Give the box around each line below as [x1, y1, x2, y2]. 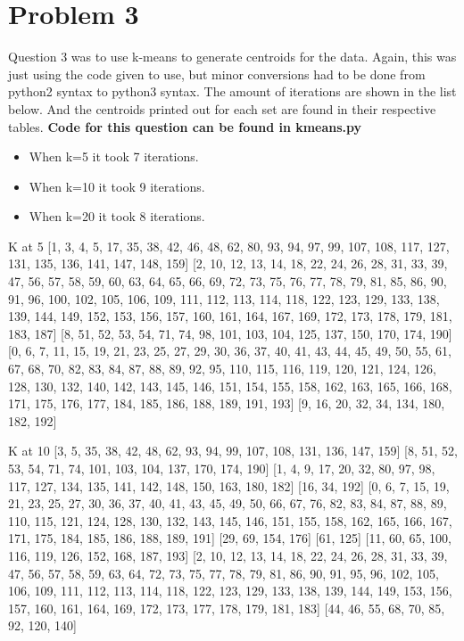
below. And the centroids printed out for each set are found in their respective [8, 99, 436, 118]
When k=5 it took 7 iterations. [29, 147, 199, 166]
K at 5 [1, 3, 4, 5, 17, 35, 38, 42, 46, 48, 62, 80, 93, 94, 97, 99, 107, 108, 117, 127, [8, 236, 450, 255]
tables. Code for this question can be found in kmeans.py [8, 117, 362, 136]
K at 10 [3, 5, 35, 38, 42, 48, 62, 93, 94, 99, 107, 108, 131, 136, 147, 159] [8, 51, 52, [8, 441, 458, 460]
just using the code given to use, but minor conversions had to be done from [8, 64, 426, 83]
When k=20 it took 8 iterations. [29, 207, 205, 226]
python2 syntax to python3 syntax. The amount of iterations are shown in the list [8, 82, 457, 101]
